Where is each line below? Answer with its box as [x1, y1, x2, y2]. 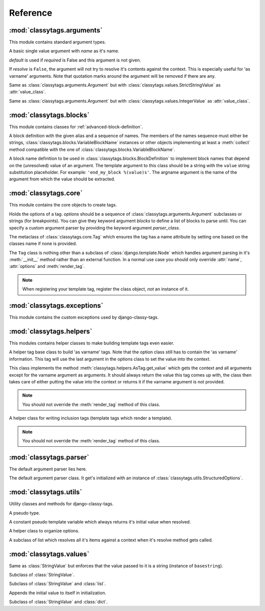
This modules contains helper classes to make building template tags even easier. [9, 340, 174, 346]
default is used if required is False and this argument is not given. [9, 57, 141, 63]
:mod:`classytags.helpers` [9, 327, 93, 335]
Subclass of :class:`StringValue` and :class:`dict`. [9, 599, 108, 605]
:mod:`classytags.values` [9, 550, 90, 558]
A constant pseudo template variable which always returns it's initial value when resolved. [9, 519, 191, 524]
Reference [9, 7, 53, 18]
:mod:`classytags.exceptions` [9, 301, 104, 310]
